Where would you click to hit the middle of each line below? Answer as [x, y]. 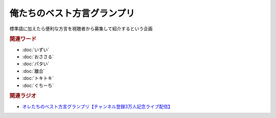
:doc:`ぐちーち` [38, 85]
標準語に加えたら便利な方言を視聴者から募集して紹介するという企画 [81, 29]
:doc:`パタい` [36, 64]
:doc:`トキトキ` [38, 78]
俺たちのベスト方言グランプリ [72, 13]
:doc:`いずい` [36, 50]
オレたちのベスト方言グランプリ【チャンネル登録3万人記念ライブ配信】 [98, 106]
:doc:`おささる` [38, 57]
